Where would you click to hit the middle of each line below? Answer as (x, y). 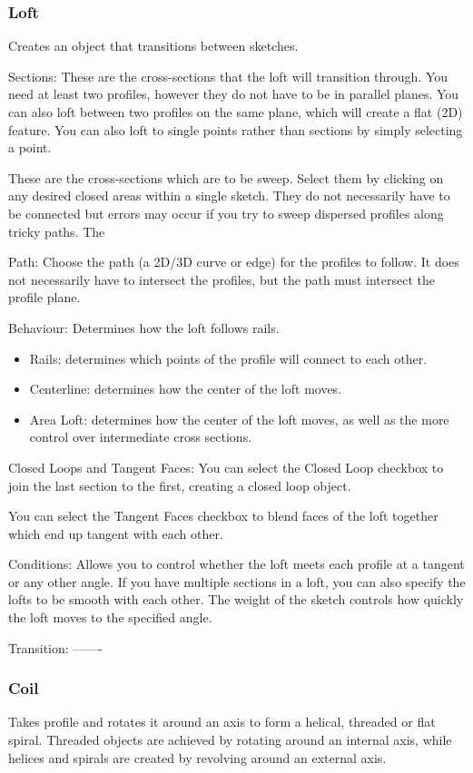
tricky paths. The (57, 231)
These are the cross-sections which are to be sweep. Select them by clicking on (226, 177)
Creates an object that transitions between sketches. (153, 46)
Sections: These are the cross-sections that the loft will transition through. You (228, 76)
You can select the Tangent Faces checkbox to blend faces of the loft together (223, 516)
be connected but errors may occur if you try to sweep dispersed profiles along (226, 213)
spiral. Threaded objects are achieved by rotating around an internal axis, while (230, 740)
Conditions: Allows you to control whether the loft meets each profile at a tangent (236, 564)
